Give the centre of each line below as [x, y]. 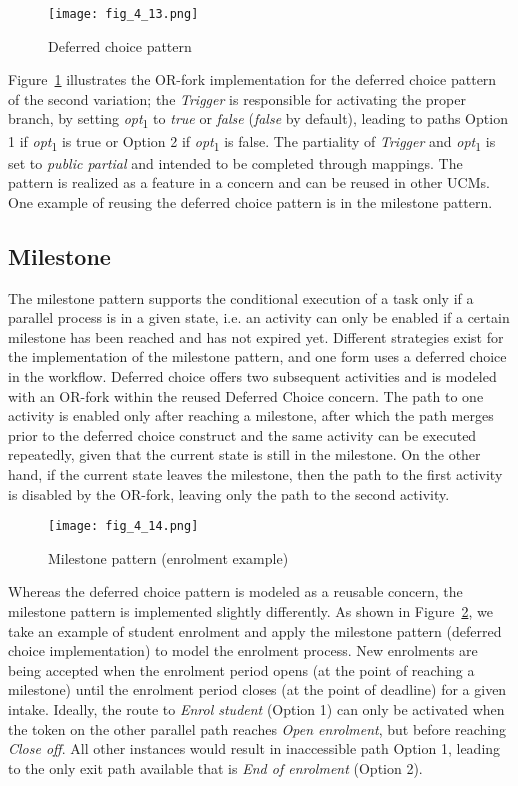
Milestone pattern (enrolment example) [168, 557]
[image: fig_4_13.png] [123, 14]
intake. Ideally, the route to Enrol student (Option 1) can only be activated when [256, 709]
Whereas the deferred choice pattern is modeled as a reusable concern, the [235, 591]
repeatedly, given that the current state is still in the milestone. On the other [244, 454]
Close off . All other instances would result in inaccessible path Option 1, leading [254, 748]
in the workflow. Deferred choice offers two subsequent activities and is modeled [252, 376]
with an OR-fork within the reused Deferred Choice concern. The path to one [246, 395]
